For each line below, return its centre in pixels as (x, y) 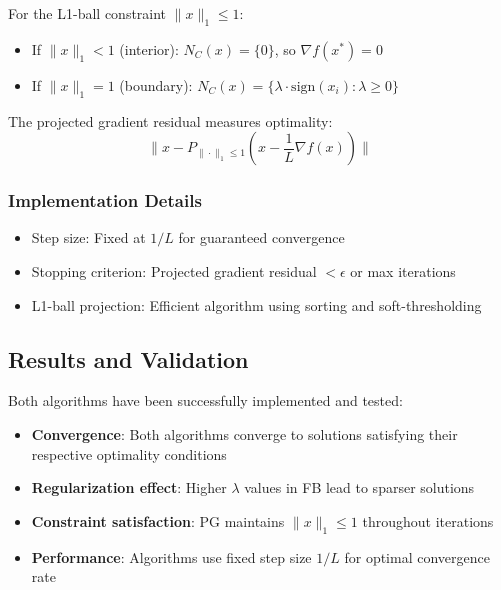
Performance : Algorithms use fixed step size (171, 556)
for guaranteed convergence (261, 237)
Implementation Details (105, 200)
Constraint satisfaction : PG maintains (158, 520)
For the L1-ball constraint (87, 13)
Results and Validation (128, 358)
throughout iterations (428, 520)
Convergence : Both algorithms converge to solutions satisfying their (244, 433)
